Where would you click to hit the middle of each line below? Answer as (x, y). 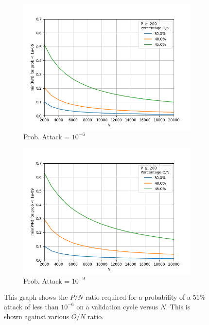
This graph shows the (36, 297)
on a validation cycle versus (117, 306)
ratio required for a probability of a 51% (145, 297)
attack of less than (31, 306)
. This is (178, 306)
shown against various (37, 316)
